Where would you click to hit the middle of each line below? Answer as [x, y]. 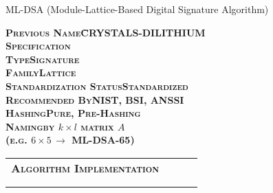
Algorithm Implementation [85, 168]
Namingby [30, 126]
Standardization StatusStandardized [97, 86]
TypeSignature [43, 59]
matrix [97, 126]
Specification [38, 46]
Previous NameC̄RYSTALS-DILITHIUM [106, 32]
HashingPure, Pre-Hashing [73, 113]
